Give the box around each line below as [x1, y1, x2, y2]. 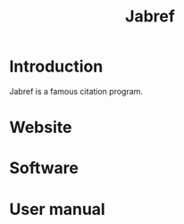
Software [9, 158, 79, 178]
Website [9, 118, 72, 137]
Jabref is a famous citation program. [9, 86, 143, 96]
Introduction [9, 56, 104, 77]
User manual [9, 199, 105, 220]
